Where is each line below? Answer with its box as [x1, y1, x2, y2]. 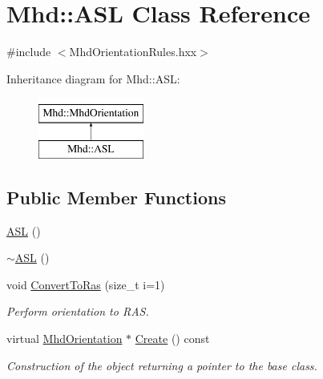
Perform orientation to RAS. [6, 303, 149, 320]
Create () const [135, 330, 210, 347]
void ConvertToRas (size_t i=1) [6, 276, 165, 292]
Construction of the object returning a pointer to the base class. [6, 357, 317, 373]
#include [6, 43, 51, 60]
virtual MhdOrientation [6, 330, 123, 347]
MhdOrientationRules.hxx [69, 43, 197, 60]
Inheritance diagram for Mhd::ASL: [6, 70, 180, 87]
